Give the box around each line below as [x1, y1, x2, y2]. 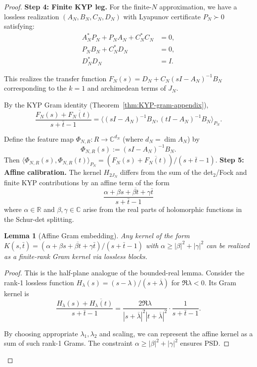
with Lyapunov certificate [123, 11, 201, 21]
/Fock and [215, 167, 247, 177]
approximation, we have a [159, 1, 237, 11]
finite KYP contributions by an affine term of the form [4, 177, 170, 188]
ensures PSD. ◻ [180, 338, 230, 348]
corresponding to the [4, 83, 67, 93]
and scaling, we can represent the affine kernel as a [99, 328, 253, 338]
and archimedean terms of [87, 83, 166, 93]
